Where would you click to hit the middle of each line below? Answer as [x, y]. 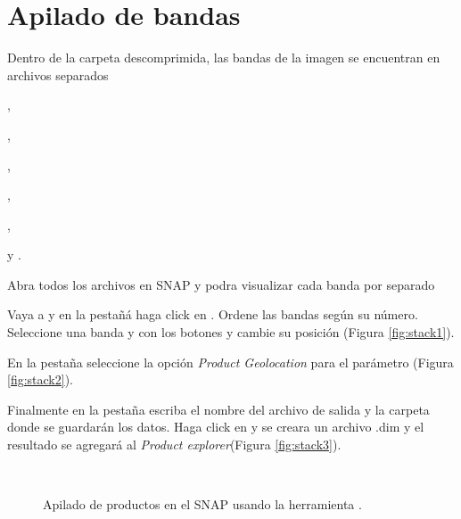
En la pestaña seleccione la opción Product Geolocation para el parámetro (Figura [230, 362]
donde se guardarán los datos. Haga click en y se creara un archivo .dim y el [216, 427]
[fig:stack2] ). [40, 379]
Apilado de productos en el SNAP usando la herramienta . [202, 504]
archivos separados [58, 74]
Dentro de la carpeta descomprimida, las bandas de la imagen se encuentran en [224, 58]
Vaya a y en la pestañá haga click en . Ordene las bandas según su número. [213, 314]
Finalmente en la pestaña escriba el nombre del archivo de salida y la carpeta [218, 409]
